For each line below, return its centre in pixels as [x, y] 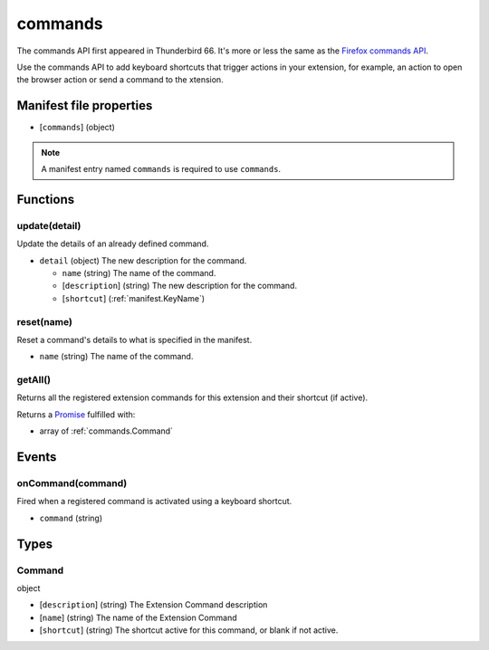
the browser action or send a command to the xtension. [120, 80]
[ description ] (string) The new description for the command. [180, 286]
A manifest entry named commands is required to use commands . [161, 169]
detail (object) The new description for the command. [143, 260]
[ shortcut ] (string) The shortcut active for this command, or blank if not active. [189, 630]
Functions [46, 199]
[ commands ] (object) [77, 128]
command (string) [71, 518]
